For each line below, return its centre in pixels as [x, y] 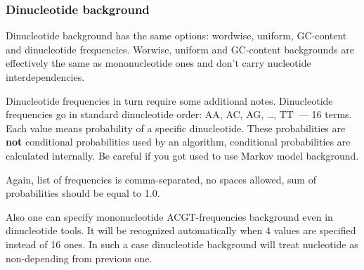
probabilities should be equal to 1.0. [83, 193]
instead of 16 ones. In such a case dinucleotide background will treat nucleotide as [182, 244]
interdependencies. [45, 77]
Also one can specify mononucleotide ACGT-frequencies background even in [169, 216]
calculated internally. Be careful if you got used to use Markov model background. [182, 155]
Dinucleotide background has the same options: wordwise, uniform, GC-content [176, 36]
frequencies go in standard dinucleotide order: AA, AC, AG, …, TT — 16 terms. [179, 114]
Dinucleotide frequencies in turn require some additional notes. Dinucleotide [169, 100]
